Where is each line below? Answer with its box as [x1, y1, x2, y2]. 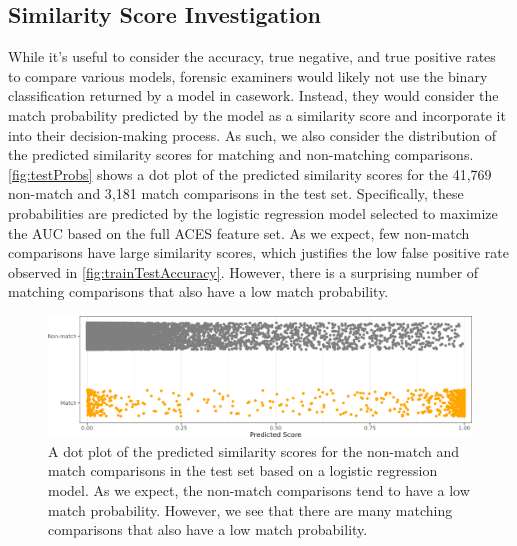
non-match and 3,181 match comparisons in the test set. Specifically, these [8, 183, 464, 204]
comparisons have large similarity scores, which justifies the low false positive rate [8, 242, 509, 263]
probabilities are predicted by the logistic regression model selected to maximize [8, 202, 498, 223]
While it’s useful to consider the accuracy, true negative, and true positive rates [8, 46, 496, 67]
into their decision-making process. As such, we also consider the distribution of [8, 124, 497, 145]
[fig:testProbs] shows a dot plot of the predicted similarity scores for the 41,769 [8, 163, 492, 184]
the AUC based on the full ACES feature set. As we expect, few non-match [8, 222, 470, 243]
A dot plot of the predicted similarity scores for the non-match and [48, 440, 460, 461]
